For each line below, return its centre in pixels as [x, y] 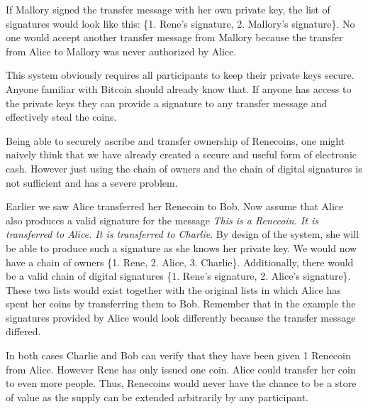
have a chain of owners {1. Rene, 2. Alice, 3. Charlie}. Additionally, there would [180, 262]
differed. [23, 331]
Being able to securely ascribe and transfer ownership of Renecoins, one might [175, 140]
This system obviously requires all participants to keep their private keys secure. [180, 75]
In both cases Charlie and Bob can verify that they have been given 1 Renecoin [178, 355]
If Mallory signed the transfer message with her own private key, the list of [168, 9]
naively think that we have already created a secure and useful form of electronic [181, 154]
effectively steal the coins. [61, 117]
